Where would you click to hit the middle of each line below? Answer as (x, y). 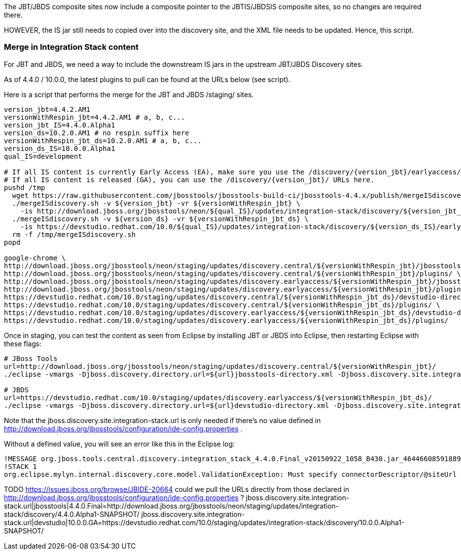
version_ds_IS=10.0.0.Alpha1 (60, 148)
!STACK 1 (21, 466)
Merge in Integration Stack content (71, 47)
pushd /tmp (25, 187)
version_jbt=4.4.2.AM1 (47, 109)
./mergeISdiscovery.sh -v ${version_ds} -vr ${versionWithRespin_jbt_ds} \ (160, 219)
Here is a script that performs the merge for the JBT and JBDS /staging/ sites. (129, 94)
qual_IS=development (43, 156)
